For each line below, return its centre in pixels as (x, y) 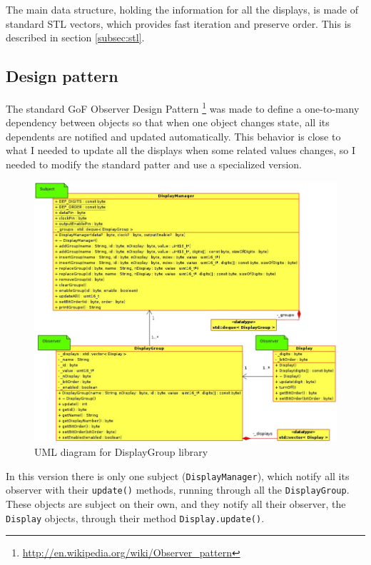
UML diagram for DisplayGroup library (121, 452)
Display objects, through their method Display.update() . (135, 518)
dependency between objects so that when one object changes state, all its (168, 122)
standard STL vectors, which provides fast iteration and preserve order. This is (179, 23)
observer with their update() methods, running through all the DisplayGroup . (178, 490)
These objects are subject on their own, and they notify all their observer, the (176, 503)
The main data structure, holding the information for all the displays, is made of (182, 9)
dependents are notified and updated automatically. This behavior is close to (173, 136)
